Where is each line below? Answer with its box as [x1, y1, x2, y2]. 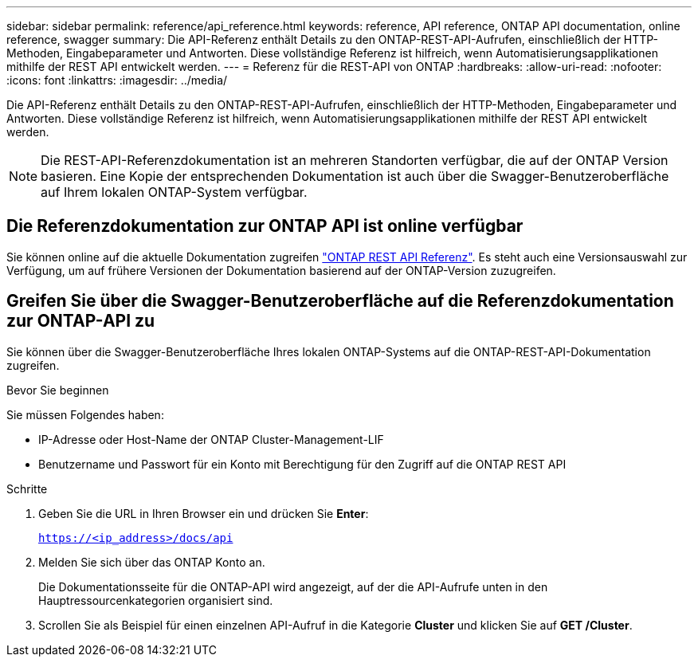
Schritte [6, 481, 48, 496]
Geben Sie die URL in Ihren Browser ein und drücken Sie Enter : [38, 506, 369, 520]
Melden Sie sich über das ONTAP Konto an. [38, 555, 265, 569]
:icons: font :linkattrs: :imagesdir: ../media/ [6, 73, 228, 87]
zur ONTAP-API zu [6, 311, 155, 331]
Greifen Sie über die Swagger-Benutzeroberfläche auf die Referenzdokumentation [6, 291, 674, 312]
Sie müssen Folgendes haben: [6, 407, 164, 422]
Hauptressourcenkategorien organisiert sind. [38, 593, 273, 607]
